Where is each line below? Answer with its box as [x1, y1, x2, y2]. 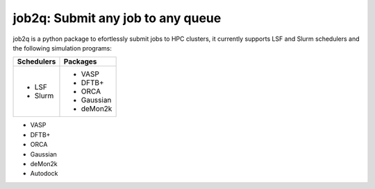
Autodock [30, 170, 58, 178]
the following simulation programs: [12, 44, 112, 52]
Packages [63, 57, 97, 66]
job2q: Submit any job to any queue [12, 10, 222, 26]
